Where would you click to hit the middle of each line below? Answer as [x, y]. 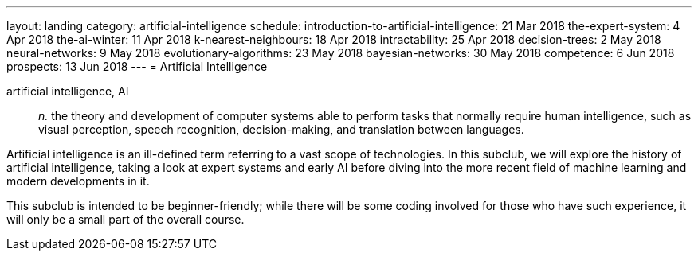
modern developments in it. [78, 181]
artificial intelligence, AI [68, 91]
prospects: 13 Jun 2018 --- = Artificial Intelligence [137, 66]
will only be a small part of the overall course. [125, 219]
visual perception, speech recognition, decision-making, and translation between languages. [281, 129]
